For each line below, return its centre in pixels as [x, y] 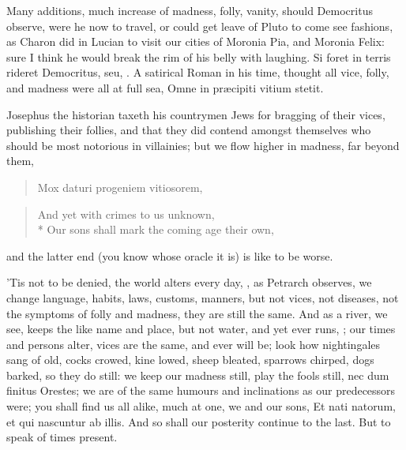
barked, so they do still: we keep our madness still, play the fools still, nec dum [198, 375]
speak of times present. [62, 437]
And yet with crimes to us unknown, [126, 214]
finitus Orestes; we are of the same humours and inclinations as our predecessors [201, 390]
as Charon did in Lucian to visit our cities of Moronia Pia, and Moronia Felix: [195, 41]
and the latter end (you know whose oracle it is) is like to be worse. [170, 255]
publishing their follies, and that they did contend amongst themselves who [189, 130]
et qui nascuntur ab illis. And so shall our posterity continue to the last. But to [199, 421]
